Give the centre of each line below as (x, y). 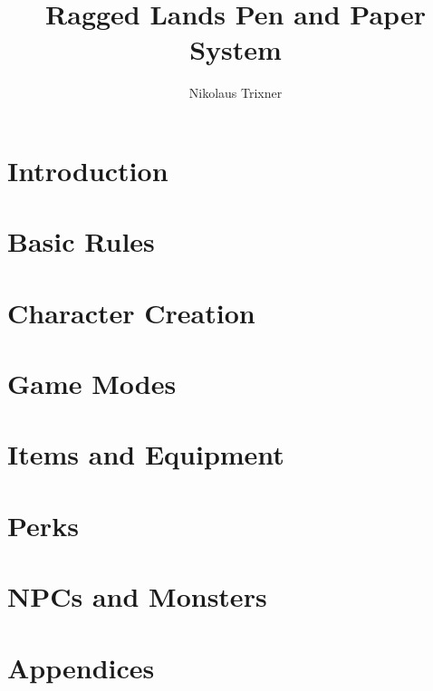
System (236, 49)
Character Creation (131, 312)
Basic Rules (81, 241)
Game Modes (92, 384)
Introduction (88, 170)
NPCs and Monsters (137, 596)
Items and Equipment (146, 454)
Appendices (81, 667)
